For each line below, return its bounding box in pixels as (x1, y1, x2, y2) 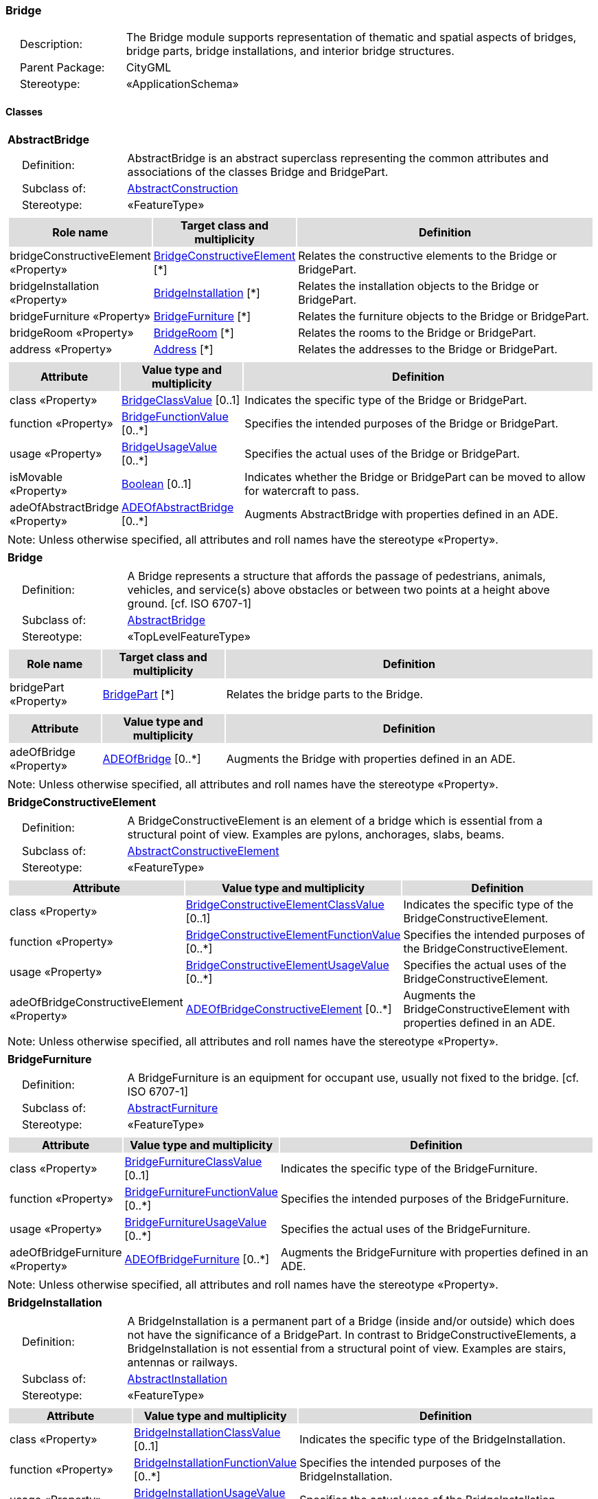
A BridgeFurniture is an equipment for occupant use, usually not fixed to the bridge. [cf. (127, 1070, 579, 1085)
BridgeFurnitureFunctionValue (124, 1184, 278, 1199)
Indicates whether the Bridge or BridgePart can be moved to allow (244, 469, 586, 484)
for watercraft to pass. (244, 483, 360, 498)
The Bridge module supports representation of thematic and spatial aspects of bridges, (126, 30, 577, 45)
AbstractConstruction (127, 181, 238, 195)
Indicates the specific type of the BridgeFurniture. (280, 1161, 538, 1175)
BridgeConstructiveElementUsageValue (185, 957, 389, 972)
